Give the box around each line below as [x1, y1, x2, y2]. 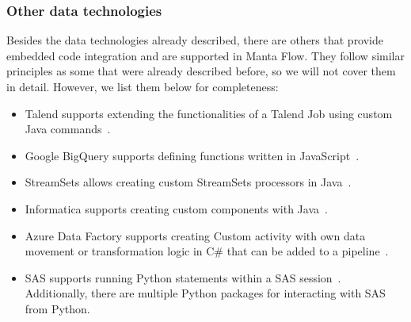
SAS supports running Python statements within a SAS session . [25, 269, 341, 286]
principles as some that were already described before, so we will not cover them [6, 63, 396, 79]
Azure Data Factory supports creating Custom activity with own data [25, 227, 366, 243]
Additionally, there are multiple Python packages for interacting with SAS [25, 285, 386, 301]
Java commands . [25, 121, 111, 137]
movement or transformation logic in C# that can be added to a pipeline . [25, 243, 389, 259]
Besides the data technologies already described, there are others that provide [6, 32, 384, 48]
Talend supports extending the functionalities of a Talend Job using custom [25, 105, 393, 121]
